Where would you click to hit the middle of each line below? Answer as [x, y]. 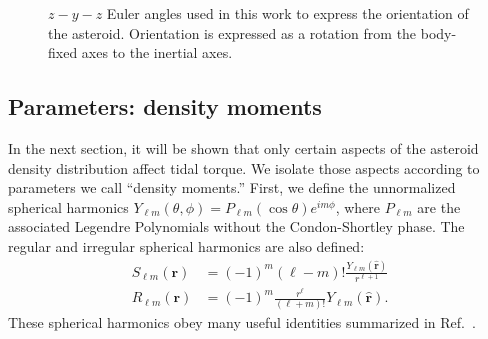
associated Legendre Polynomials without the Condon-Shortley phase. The [236, 226]
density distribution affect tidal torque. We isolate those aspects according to [244, 167]
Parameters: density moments [165, 106]
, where [357, 206]
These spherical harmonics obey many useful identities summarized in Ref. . [242, 322]
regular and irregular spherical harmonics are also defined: [186, 245]
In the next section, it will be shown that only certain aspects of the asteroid [243, 147]
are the [439, 206]
